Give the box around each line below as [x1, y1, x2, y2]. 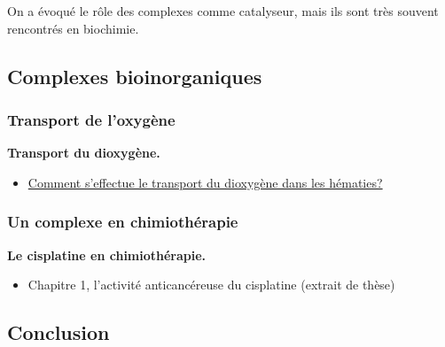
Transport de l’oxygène [7, 108, 176, 130]
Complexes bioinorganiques [7, 62, 262, 89]
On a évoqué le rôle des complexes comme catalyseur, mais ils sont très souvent [7, 2, 439, 19]
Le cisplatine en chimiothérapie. [7, 245, 207, 264]
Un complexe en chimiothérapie [7, 211, 238, 233]
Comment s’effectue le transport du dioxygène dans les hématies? [27, 173, 383, 191]
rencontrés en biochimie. [7, 19, 139, 37]
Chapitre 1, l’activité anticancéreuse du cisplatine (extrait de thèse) [27, 275, 395, 294]
